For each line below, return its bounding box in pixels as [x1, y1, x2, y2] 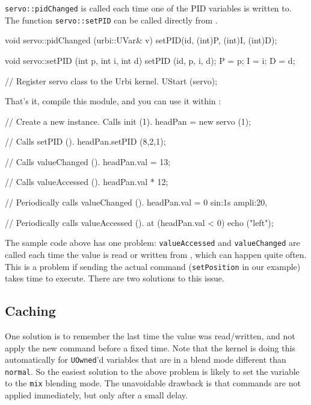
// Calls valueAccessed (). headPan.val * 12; [5, 175, 168, 188]
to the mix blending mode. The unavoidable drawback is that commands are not [5, 377, 301, 389]
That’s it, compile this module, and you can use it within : [5, 95, 221, 107]
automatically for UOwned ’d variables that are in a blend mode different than [5, 353, 286, 366]
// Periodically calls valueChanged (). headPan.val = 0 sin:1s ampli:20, [5, 196, 268, 209]
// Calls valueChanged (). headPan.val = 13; [5, 155, 171, 168]
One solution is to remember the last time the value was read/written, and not [5, 329, 295, 342]
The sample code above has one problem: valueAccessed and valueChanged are [5, 236, 300, 249]
